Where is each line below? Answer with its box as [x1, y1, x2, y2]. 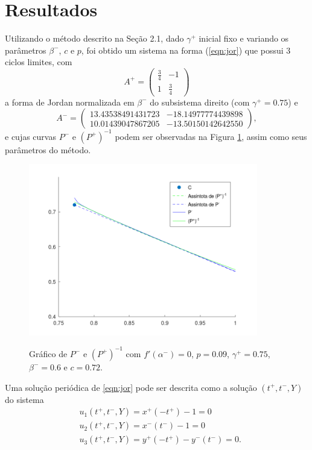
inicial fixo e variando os [199, 32, 289, 45]
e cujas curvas [5, 130, 56, 142]
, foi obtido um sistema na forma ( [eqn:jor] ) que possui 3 [81, 43, 291, 56]
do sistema [5, 393, 44, 405]
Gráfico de [29, 347, 68, 360]
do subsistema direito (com [150, 95, 250, 108]
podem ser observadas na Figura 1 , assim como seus [115, 130, 307, 142]
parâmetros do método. [5, 143, 91, 156]
